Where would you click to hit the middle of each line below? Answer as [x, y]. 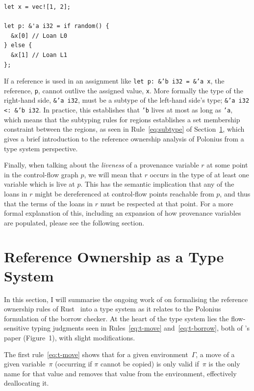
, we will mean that [113, 174]
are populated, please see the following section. [74, 222]
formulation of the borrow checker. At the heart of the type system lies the [116, 318]
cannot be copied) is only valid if [150, 364]
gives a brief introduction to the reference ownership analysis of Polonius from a [124, 138]
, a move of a [215, 354]
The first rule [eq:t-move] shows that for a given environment [96, 354]
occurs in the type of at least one [199, 174]
